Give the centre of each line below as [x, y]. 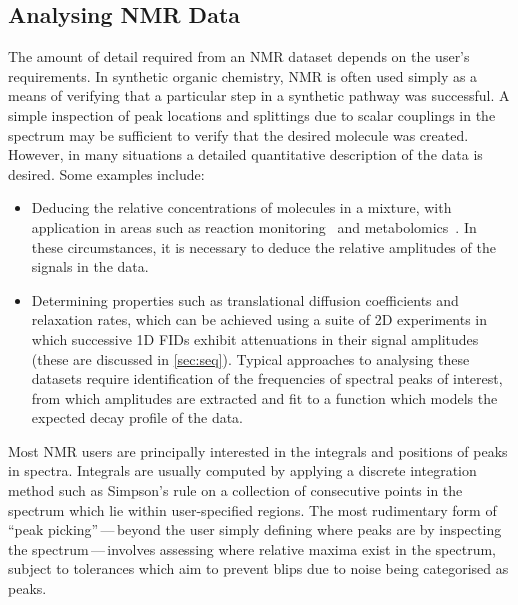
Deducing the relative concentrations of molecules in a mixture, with [241, 207]
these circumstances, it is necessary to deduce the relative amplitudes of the [263, 246]
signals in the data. [90, 266]
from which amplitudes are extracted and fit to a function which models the [264, 397]
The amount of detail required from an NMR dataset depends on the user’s [239, 56]
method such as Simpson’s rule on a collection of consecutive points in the [235, 490]
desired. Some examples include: [106, 173]
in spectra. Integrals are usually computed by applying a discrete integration [242, 470]
